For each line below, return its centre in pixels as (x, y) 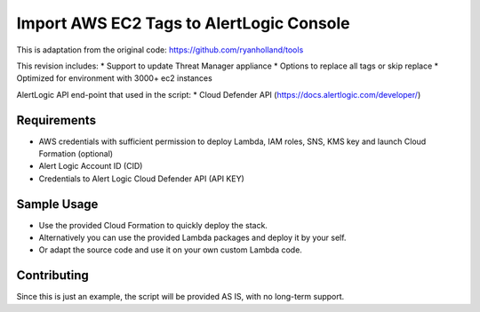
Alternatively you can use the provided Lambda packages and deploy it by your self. (192, 238)
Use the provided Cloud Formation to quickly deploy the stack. (153, 225)
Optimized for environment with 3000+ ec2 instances (114, 78)
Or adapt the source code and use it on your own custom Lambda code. (170, 250)
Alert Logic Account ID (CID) (91, 166)
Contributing (52, 276)
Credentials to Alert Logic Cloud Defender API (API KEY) (141, 179)
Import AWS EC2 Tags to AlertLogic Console (183, 23)
